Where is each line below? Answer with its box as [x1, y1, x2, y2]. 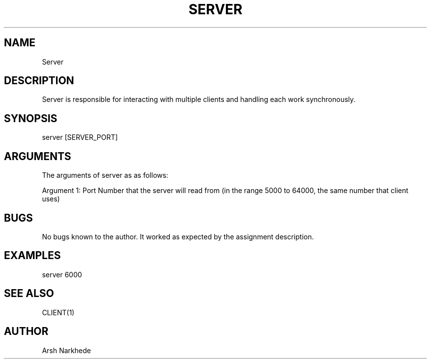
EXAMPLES [4, 249, 61, 262]
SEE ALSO [4, 287, 54, 300]
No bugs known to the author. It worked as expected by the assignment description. [42, 232, 314, 241]
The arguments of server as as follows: [42, 171, 168, 180]
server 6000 [42, 270, 82, 279]
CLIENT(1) [42, 308, 75, 317]
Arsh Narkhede [42, 346, 91, 355]
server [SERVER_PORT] [42, 133, 118, 142]
